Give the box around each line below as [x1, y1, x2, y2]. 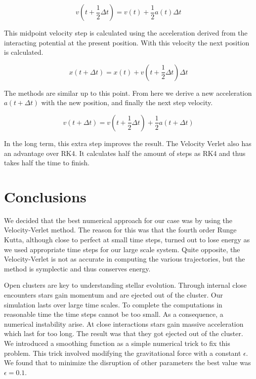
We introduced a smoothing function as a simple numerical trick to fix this [4, 338, 230, 348]
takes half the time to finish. [4, 157, 90, 168]
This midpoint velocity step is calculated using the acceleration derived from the [4, 28, 248, 38]
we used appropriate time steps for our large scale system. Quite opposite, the [4, 244, 240, 254]
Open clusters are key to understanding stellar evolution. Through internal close [4, 280, 247, 290]
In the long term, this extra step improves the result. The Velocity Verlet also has [4, 138, 252, 148]
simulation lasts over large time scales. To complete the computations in [4, 299, 222, 309]
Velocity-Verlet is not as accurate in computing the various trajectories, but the [4, 254, 245, 264]
